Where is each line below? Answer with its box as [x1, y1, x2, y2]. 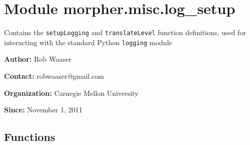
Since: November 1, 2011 [4, 104, 82, 115]
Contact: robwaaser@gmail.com [4, 71, 104, 81]
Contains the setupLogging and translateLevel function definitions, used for [4, 27, 246, 38]
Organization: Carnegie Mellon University [4, 87, 139, 98]
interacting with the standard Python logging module [4, 37, 173, 47]
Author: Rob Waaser [4, 54, 71, 64]
